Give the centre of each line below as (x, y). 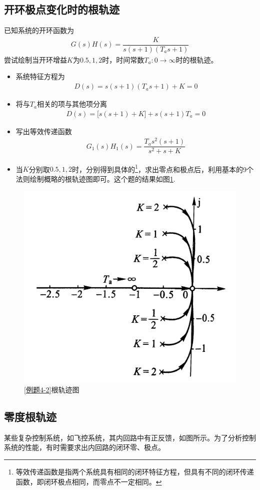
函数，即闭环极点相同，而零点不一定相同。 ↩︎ (89, 481)
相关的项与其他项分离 (72, 104)
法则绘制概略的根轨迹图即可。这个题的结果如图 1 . (95, 178)
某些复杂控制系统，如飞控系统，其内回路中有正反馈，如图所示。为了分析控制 (130, 437)
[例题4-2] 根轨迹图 (52, 389)
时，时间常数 (123, 59)
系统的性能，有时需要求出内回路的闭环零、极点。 (84, 447)
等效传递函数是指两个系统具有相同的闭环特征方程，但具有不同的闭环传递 (135, 471)
